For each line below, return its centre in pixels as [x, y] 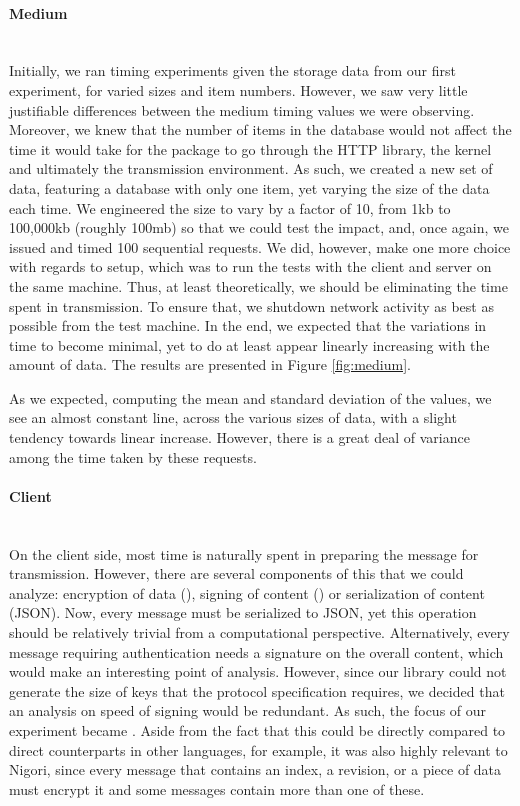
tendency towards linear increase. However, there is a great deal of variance [239, 437]
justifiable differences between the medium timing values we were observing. [242, 109]
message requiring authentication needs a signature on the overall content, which [256, 651]
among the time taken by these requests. [133, 456]
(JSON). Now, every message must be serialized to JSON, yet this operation [243, 612]
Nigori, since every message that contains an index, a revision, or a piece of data [255, 769]
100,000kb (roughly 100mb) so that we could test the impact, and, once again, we [259, 227]
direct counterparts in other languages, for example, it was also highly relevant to [258, 749]
